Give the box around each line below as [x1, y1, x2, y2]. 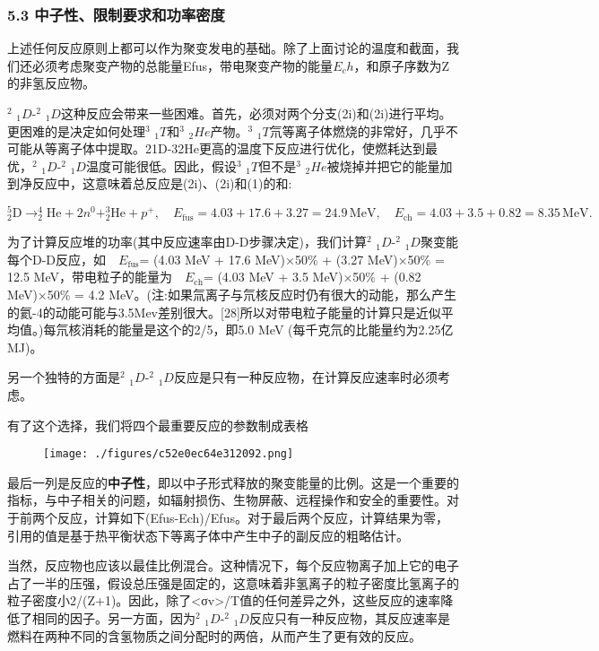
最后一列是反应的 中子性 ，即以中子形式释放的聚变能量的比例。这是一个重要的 [7, 473, 459, 491]
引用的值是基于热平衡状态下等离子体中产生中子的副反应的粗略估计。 [7, 525, 409, 544]
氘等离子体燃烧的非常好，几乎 [269, 121, 446, 140]
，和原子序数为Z [353, 56, 450, 74]
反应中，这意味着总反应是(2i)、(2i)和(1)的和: [31, 174, 292, 193]
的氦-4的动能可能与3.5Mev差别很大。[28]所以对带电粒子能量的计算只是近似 [7, 302, 441, 321]
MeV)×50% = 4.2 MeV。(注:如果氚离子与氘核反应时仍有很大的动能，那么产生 [7, 284, 456, 303]
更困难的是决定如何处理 [7, 121, 145, 140]
